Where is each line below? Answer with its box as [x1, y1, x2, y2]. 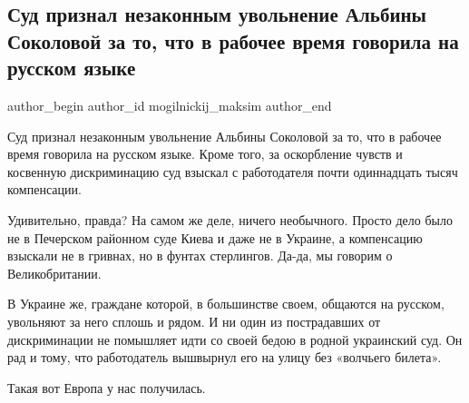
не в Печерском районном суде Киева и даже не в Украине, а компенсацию [7, 228, 423, 247]
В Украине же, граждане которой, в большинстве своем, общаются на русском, [7, 294, 445, 313]
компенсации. [7, 180, 82, 199]
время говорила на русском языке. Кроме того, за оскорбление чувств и [7, 144, 403, 163]
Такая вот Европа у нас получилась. [7, 378, 206, 397]
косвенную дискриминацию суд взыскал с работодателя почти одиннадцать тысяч [7, 162, 458, 181]
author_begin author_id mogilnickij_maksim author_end [7, 95, 332, 114]
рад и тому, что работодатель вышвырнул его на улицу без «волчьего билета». [7, 348, 442, 367]
